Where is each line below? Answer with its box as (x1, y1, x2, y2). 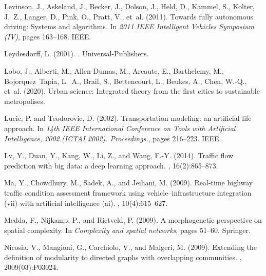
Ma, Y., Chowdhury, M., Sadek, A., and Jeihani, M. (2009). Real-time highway (4, 177, 253, 188)
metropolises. (4, 95, 45, 106)
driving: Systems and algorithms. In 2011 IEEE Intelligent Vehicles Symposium (4, 21, 254, 32)
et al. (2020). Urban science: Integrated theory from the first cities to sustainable (4, 86, 260, 96)
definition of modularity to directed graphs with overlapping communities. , (4, 251, 242, 262)
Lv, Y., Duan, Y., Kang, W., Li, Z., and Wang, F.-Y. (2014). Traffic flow (4, 150, 234, 161)
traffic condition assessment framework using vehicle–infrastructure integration (4, 187, 252, 198)
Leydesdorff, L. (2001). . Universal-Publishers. (4, 48, 149, 59)
